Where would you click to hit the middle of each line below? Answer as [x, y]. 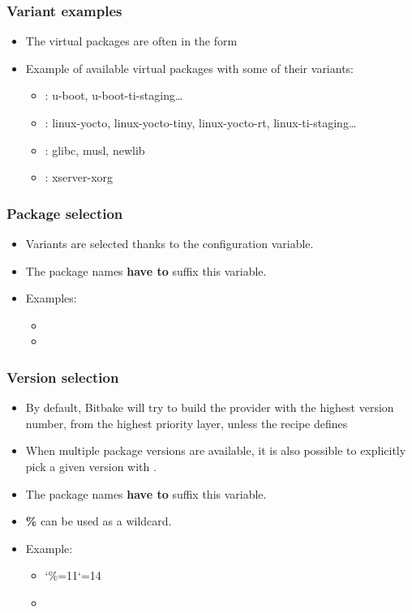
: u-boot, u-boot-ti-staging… [114, 95]
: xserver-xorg [79, 177]
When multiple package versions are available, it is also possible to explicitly [216, 450]
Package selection [65, 213]
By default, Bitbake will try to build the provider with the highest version [210, 407]
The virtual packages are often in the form [131, 41]
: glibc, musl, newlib [95, 150]
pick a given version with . [91, 466]
